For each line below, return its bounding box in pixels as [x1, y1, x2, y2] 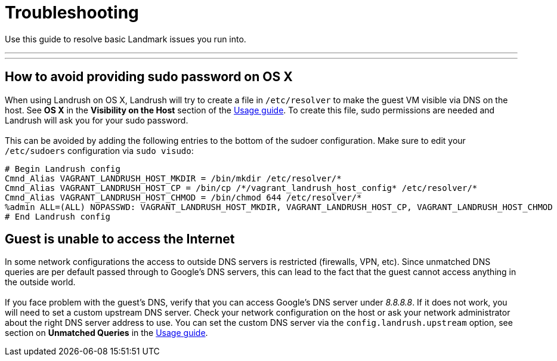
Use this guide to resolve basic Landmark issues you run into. [5, 33, 246, 44]
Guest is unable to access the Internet [5, 232, 235, 247]
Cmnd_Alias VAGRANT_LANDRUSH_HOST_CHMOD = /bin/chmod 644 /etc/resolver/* [5, 192, 362, 202]
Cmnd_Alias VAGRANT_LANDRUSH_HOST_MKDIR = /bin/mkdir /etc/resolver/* [5, 173, 342, 183]
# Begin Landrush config [5, 163, 120, 174]
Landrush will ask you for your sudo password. [5, 115, 188, 125]
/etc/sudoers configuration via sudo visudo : [5, 145, 194, 156]
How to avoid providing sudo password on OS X [5, 69, 293, 85]
